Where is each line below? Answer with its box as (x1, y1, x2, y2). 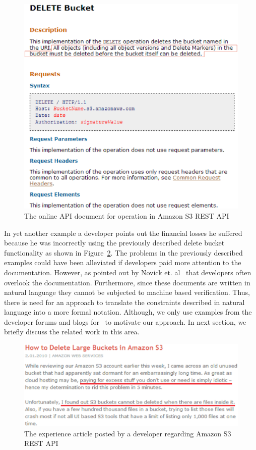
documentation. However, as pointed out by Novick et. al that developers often (4, 267, 251, 277)
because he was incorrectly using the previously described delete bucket (4, 237, 225, 248)
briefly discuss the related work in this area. (4, 326, 140, 337)
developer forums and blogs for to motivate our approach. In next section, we (4, 316, 246, 327)
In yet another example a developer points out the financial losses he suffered (4, 227, 242, 238)
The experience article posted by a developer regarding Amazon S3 (24, 428, 231, 438)
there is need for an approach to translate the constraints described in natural (4, 296, 245, 307)
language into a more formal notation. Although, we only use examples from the (4, 307, 252, 317)
